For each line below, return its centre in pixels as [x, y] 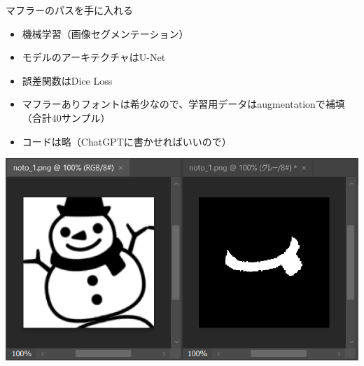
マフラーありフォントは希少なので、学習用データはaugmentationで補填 [183, 104]
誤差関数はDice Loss [67, 80]
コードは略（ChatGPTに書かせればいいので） [127, 141]
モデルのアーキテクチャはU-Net [94, 57]
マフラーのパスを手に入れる [69, 10]
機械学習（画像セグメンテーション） [105, 33]
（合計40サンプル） [66, 117]
